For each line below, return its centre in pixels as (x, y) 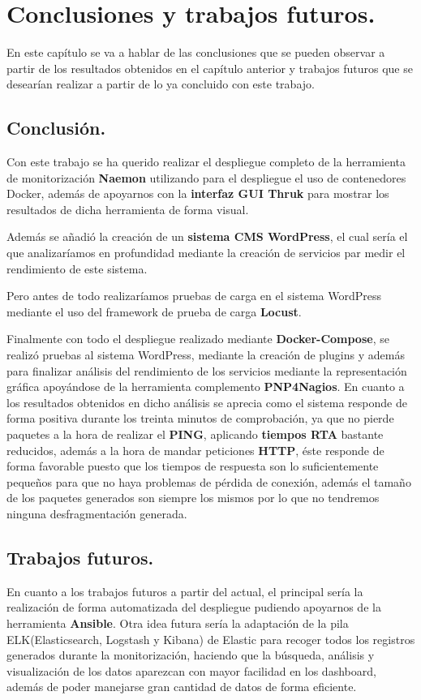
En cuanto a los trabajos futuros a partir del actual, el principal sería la (185, 591)
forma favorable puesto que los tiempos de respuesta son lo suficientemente (193, 466)
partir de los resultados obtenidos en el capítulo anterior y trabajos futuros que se (210, 68)
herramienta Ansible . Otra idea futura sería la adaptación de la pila (178, 623)
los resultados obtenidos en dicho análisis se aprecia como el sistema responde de (207, 402)
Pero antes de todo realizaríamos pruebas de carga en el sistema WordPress (194, 296)
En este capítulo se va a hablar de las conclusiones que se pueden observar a (196, 52)
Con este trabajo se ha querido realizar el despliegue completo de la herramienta (206, 162)
